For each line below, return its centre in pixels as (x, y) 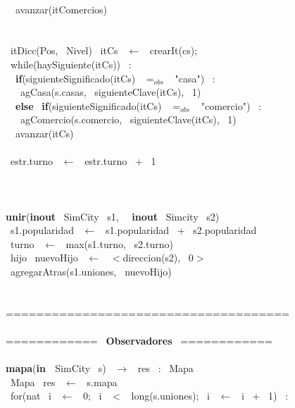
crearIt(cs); (174, 50)
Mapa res (33, 382)
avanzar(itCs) (44, 133)
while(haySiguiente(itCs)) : (71, 64)
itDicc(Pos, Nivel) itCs (64, 50)
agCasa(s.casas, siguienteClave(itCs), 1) (111, 92)
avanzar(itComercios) (61, 9)
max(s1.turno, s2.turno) (119, 243)
